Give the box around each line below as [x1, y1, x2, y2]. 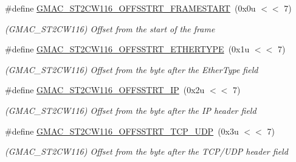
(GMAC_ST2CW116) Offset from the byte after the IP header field [5, 104, 256, 116]
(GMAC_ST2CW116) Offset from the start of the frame [5, 22, 215, 35]
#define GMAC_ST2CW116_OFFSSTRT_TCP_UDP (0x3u [5, 124, 239, 137]
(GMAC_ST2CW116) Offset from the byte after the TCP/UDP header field [5, 145, 288, 158]
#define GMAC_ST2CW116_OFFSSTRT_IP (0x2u [5, 83, 205, 96]
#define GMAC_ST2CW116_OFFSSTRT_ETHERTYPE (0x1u [5, 43, 250, 55]
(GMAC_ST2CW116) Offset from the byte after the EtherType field [5, 63, 258, 76]
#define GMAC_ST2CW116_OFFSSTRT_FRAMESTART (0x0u [5, 2, 256, 14]
